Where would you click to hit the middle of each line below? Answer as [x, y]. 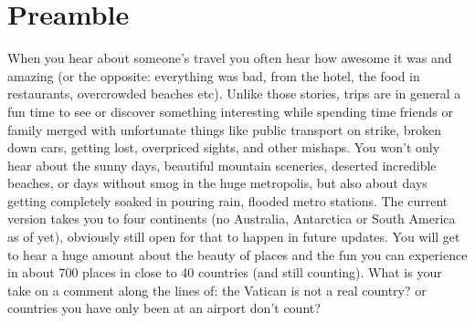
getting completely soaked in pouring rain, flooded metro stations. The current [228, 200]
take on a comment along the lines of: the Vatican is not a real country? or [217, 290]
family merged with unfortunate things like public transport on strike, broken [224, 129]
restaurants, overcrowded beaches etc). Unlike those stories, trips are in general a [234, 94]
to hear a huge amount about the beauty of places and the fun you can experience [237, 254]
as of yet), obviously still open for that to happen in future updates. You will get [234, 237]
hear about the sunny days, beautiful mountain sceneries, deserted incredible [222, 165]
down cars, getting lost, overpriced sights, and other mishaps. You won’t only [224, 147]
